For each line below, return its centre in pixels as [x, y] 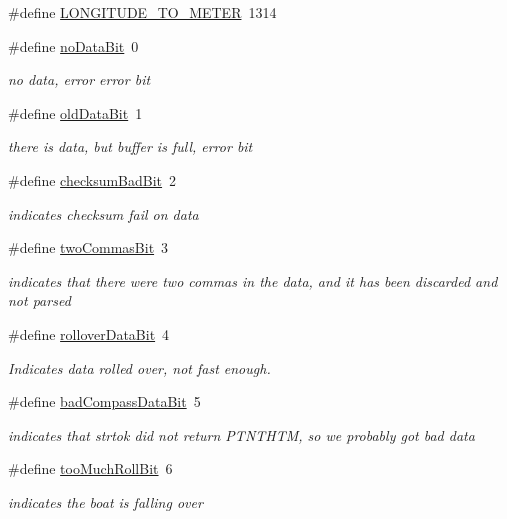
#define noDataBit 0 [73, 45]
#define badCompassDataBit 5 [104, 401]
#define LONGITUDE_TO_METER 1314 [142, 12]
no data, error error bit [79, 79]
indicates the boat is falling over [105, 501]
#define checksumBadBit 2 [92, 179]
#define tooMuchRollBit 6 [90, 468]
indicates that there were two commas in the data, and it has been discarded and [253, 280]
